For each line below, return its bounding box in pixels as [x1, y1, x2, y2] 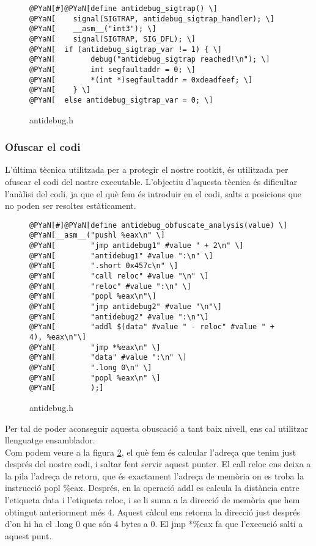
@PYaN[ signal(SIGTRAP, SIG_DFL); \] [29, 34, 196, 43]
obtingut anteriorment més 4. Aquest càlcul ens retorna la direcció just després [5, 505, 300, 518]
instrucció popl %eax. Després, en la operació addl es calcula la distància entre [5, 481, 299, 494]
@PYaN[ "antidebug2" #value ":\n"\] [29, 312, 209, 321]
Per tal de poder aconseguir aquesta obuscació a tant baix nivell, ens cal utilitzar [5, 421, 309, 434]
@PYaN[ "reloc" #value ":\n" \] [29, 282, 191, 291]
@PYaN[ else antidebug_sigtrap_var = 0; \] [29, 95, 213, 104]
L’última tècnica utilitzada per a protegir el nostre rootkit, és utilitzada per [5, 163, 288, 176]
